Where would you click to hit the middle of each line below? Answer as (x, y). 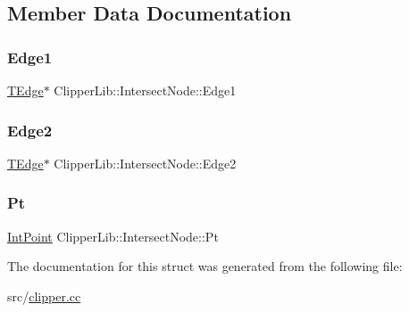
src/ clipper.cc (44, 296)
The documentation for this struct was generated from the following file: (205, 266)
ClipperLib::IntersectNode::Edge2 (145, 163)
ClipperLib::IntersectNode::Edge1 (145, 90)
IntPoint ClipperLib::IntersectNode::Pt (113, 236)
